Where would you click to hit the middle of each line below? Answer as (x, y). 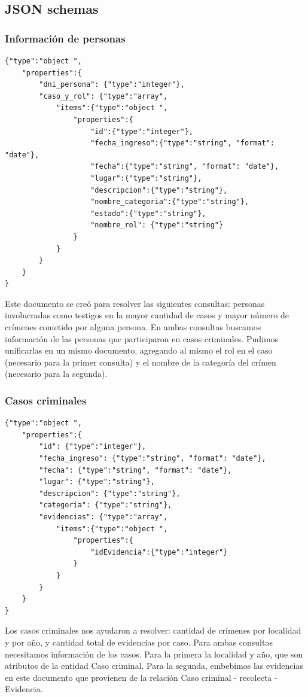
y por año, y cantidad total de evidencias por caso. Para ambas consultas (139, 642)
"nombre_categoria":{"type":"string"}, (170, 202)
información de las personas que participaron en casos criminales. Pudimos (142, 338)
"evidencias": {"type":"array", (103, 517)
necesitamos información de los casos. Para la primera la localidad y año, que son (154, 654)
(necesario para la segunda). (56, 374)
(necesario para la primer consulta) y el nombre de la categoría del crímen (141, 362)
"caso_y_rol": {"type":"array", (103, 96)
